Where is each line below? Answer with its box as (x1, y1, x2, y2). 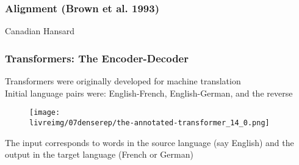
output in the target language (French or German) (5, 148, 193, 161)
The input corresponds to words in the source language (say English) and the (5, 136, 294, 148)
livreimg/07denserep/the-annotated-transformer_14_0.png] (29, 118, 270, 127)
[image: (29, 108, 60, 117)
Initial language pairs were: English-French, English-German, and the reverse (5, 86, 293, 99)
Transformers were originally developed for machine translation (5, 75, 241, 87)
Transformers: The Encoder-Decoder (5, 50, 189, 65)
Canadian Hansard (5, 24, 75, 37)
